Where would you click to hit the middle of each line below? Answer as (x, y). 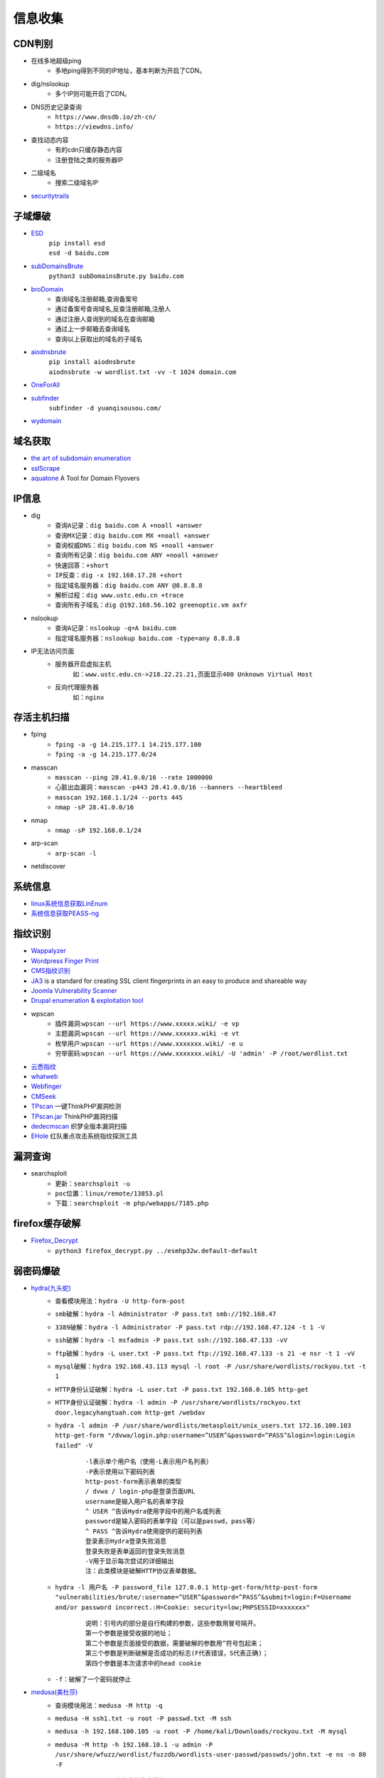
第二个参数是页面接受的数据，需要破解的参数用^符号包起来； (175, 1643)
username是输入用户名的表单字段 (135, 1501)
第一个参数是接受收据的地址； (129, 1633)
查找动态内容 (50, 139)
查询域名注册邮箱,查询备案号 (97, 299)
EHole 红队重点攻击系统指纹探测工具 (84, 1136)
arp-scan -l (76, 853)
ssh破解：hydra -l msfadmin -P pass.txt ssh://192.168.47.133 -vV (171, 1340)
